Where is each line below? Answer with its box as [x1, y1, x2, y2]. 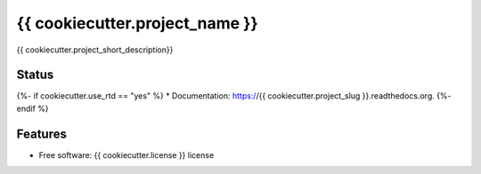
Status [16, 67, 54, 83]
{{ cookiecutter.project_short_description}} [16, 44, 174, 55]
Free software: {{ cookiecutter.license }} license [38, 149, 215, 160]
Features [16, 126, 67, 141]
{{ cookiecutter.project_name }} [16, 13, 258, 33]
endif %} [16, 103, 49, 114]
